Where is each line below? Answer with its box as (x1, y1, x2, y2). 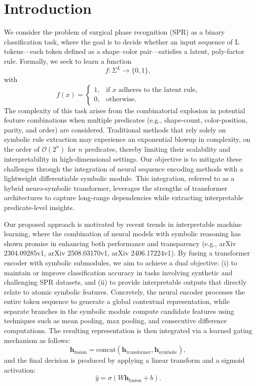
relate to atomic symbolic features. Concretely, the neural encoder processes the (4, 286, 245, 297)
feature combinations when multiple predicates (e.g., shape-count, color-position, (4, 115, 248, 125)
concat (96, 346, 116, 354)
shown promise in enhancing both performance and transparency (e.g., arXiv (4, 238, 236, 248)
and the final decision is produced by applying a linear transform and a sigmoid (4, 355, 245, 365)
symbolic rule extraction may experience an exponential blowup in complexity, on (4, 134, 251, 144)
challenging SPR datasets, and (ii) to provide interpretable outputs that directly (4, 277, 247, 287)
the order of (4, 143, 40, 154)
